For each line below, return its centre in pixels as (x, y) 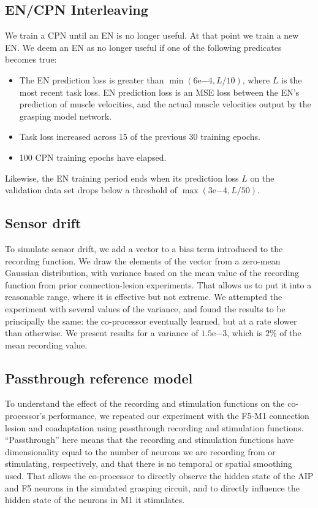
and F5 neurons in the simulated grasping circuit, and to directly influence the (152, 487)
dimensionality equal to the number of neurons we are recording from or (140, 451)
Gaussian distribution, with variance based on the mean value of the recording (152, 273)
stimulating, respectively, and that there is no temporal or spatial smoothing (149, 464)
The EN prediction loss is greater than (92, 79)
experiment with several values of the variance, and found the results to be (145, 308)
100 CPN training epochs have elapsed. (93, 157)
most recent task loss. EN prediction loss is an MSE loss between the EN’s (159, 92)
